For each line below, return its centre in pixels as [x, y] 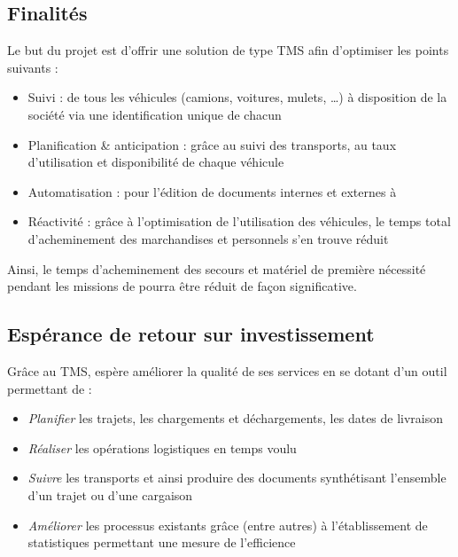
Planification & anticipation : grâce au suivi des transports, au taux [212, 144]
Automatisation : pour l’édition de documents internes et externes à [212, 191]
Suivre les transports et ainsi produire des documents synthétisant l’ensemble [237, 478]
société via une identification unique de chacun [155, 114]
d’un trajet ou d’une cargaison [110, 494]
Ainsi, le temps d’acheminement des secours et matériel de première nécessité [217, 268]
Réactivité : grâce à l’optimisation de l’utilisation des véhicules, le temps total [239, 221]
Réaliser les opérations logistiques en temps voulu [162, 447]
